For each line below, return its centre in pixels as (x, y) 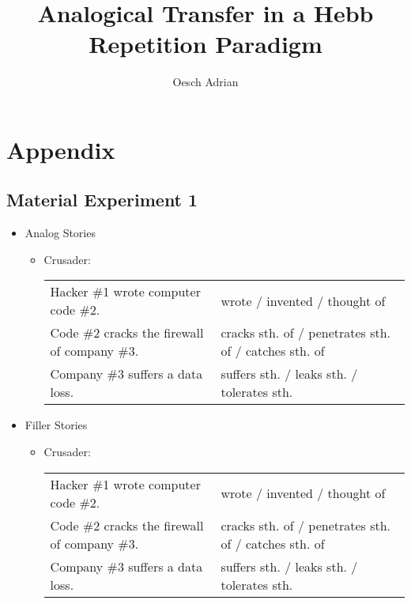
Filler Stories (56, 425)
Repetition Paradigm (205, 44)
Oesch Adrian (205, 82)
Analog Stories (60, 233)
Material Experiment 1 (102, 200)
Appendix (61, 149)
